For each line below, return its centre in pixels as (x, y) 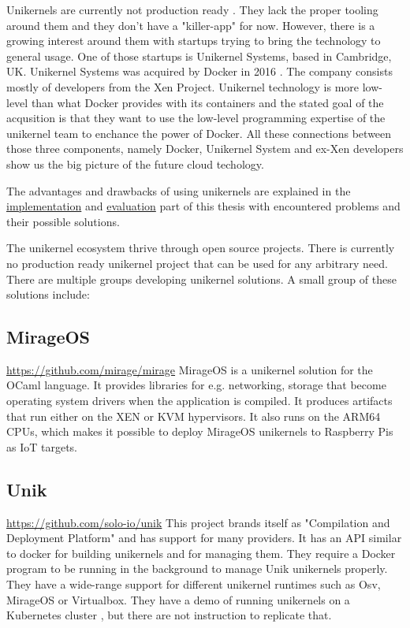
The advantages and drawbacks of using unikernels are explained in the (179, 190)
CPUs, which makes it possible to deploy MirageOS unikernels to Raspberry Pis (200, 431)
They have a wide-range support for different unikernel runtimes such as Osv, (194, 584)
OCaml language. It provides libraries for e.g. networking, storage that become (196, 385)
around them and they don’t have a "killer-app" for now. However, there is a (191, 25)
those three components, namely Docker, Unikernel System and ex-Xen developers (205, 149)
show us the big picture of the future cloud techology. (135, 164)
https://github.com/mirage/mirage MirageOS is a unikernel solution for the (190, 369)
